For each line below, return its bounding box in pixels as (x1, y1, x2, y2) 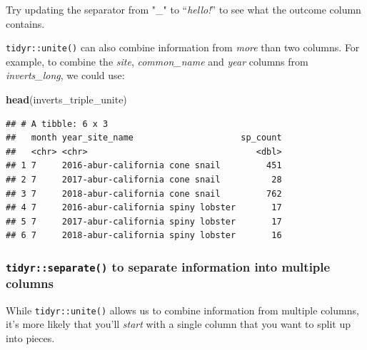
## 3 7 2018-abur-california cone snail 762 (6, 188, 282, 199)
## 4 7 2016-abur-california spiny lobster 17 (6, 202, 282, 213)
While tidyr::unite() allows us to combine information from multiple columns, (6, 302, 359, 317)
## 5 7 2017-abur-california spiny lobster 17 (6, 216, 282, 227)
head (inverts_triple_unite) (6, 92, 127, 107)
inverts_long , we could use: (6, 68, 125, 83)
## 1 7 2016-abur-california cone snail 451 (6, 160, 282, 171)
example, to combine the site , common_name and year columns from (6, 53, 308, 68)
